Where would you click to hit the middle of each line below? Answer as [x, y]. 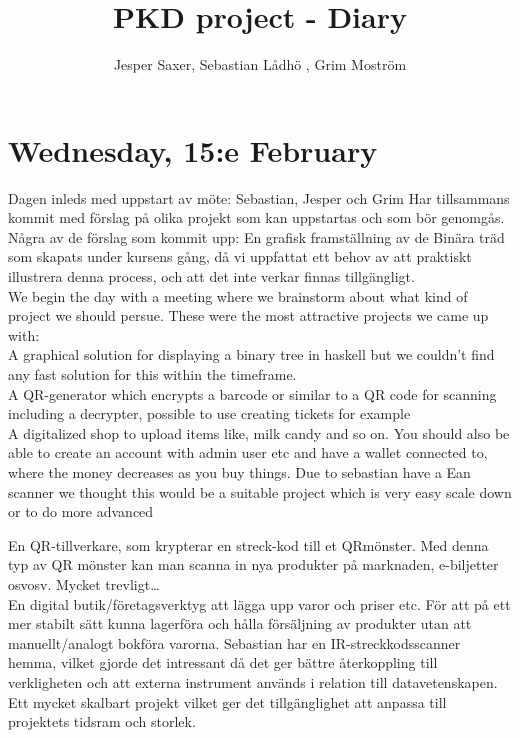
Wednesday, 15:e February [193, 149]
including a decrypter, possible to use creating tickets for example [209, 413]
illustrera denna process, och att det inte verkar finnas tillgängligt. [211, 276]
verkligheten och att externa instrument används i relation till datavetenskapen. [253, 681]
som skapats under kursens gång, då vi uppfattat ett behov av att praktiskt [240, 256]
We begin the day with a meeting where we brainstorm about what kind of [238, 295]
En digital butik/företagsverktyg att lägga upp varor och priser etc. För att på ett [259, 603]
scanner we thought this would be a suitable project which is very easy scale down [260, 491]
